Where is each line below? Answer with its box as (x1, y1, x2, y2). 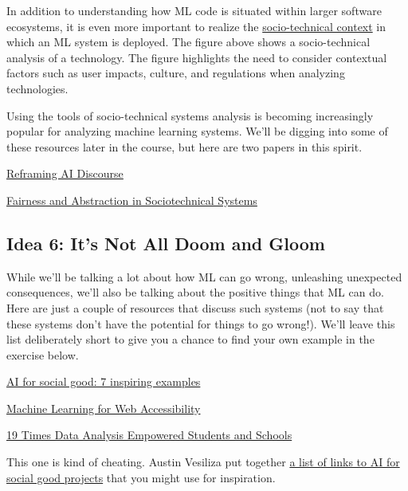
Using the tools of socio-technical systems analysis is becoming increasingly (6, 107, 374, 124)
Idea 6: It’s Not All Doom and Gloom (6, 230, 325, 255)
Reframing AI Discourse (6, 165, 124, 182)
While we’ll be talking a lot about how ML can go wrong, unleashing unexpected (6, 268, 402, 285)
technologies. (6, 80, 69, 96)
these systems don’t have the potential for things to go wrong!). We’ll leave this (6, 315, 395, 332)
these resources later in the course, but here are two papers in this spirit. (6, 138, 363, 155)
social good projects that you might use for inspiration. (6, 469, 276, 485)
